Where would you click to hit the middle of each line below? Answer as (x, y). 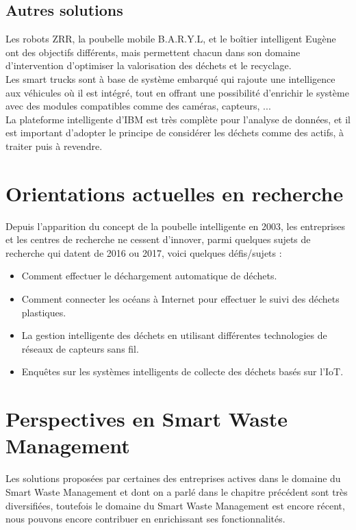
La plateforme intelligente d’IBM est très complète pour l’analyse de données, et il (178, 119)
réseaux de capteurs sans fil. (80, 348)
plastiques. (44, 312)
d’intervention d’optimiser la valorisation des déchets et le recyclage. (149, 65)
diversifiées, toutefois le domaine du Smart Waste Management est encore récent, (175, 505)
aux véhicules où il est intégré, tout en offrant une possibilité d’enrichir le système (177, 92)
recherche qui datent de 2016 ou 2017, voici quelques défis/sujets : (144, 252)
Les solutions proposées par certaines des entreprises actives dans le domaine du (173, 478)
